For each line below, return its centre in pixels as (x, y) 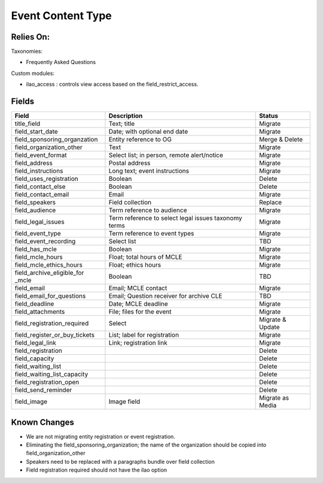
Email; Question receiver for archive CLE (165, 296)
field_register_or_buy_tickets (55, 335)
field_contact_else (40, 187)
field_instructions (39, 171)
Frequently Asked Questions (61, 62)
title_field (28, 124)
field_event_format (41, 155)
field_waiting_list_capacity (51, 375)
